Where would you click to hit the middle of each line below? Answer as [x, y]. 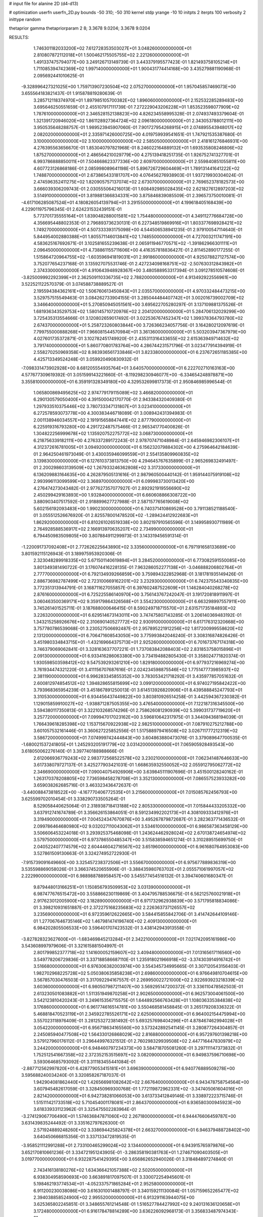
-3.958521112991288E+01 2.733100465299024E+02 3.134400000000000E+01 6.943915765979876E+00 [127, 1145]
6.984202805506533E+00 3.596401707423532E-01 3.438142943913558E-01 [112, 928]
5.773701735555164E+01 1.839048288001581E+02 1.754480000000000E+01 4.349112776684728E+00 [138, 216]
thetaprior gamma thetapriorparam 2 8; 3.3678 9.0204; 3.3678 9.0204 [80, 28]
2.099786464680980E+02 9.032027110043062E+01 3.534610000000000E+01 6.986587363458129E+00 [141, 826]
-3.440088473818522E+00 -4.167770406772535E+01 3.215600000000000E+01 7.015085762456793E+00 [129, 792]
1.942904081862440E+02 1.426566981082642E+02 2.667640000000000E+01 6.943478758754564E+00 [141, 1082]
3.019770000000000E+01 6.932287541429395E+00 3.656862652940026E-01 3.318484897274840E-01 [127, 1159]
